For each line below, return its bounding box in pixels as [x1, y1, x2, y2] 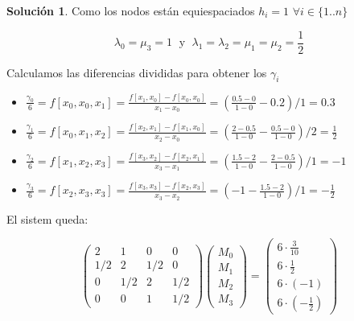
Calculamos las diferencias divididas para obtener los [6, 64, 267, 80]
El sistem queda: [6, 210, 88, 227]
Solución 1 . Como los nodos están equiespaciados [6, 2, 255, 19]
